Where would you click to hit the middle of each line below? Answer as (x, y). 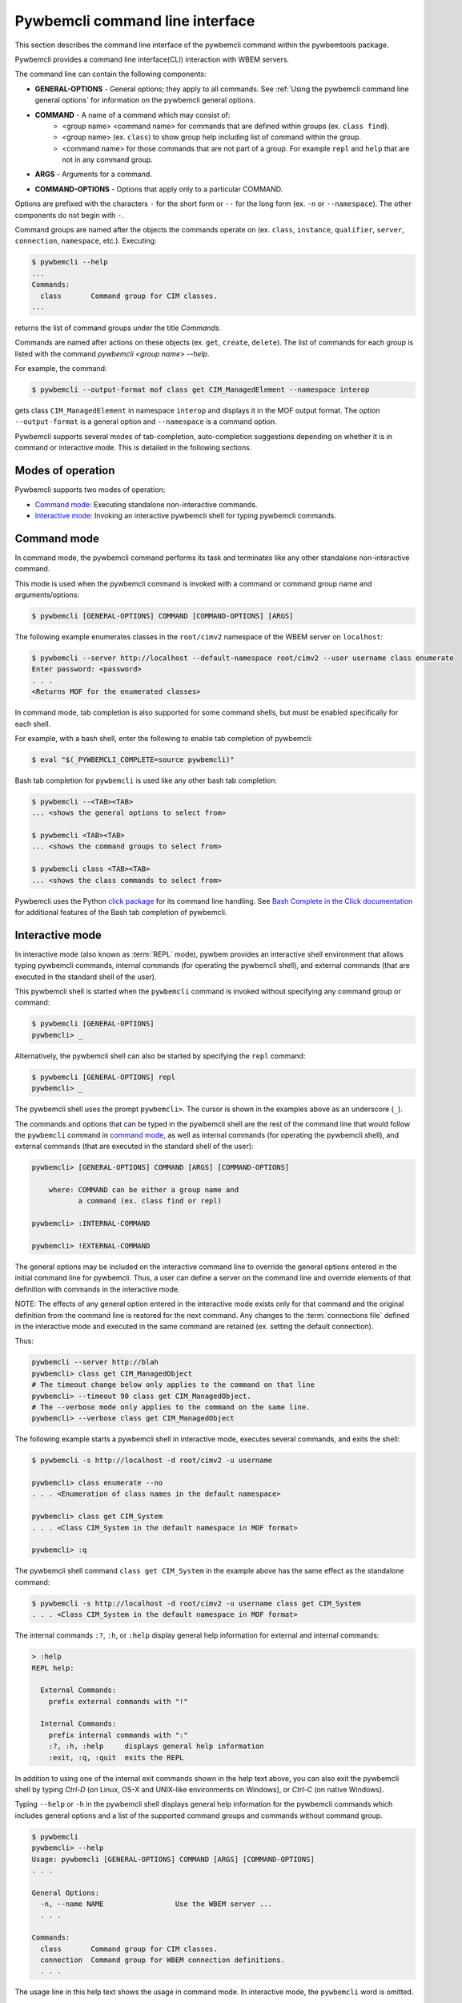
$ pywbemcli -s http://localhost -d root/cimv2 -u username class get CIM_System (197, 1603)
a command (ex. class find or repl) (150, 1201)
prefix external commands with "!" (118, 1701)
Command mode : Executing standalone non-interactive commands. (146, 504)
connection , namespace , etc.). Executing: (86, 241)
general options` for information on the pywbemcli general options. (145, 100)
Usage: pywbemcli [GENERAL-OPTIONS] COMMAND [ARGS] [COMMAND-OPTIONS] (173, 1859)
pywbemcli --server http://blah (95, 1362)
